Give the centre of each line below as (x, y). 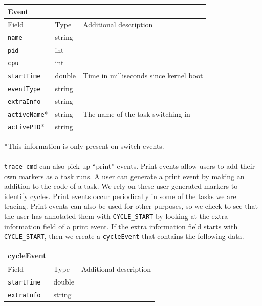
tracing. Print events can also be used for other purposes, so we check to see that (131, 206)
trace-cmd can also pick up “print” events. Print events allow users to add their (130, 166)
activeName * (28, 113)
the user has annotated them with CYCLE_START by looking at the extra (116, 216)
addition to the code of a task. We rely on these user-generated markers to (121, 186)
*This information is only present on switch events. (84, 146)
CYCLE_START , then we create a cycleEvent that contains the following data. (124, 236)
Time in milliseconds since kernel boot (143, 75)
